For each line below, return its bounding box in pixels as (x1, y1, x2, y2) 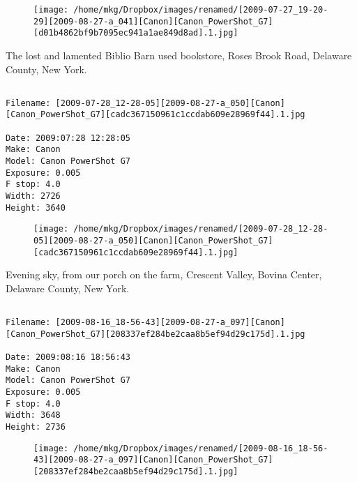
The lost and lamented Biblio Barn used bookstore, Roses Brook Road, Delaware (6, 47, 352, 62)
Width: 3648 (6, 410, 61, 421)
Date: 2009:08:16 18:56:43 (6, 352, 130, 363)
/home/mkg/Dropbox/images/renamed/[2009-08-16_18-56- (73, 443, 328, 453)
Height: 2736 (6, 422, 66, 432)
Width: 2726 (6, 191, 61, 202)
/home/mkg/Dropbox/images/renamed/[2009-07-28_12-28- (73, 224, 328, 234)
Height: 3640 (6, 202, 66, 213)
